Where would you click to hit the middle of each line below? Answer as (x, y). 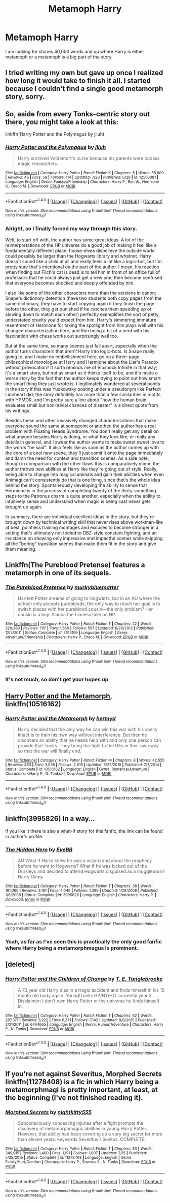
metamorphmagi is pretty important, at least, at (81, 1090)
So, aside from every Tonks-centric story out (78, 114)
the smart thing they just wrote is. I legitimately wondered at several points (83, 384)
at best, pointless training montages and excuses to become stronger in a (82, 527)
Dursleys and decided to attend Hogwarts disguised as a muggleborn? (91, 871)
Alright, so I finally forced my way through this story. (71, 229)
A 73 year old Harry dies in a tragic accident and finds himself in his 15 (91, 990)
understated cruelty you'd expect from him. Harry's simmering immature (81, 320)
